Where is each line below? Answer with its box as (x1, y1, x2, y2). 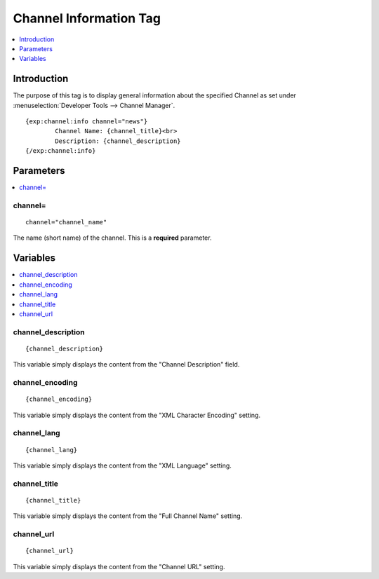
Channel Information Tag (13, 11, 161, 26)
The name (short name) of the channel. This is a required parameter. (13, 233, 212, 242)
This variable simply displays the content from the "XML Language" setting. (13, 461, 232, 470)
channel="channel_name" (25, 218, 107, 226)
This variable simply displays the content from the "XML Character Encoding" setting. (13, 411, 261, 419)
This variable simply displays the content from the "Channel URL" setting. (13, 562, 225, 571)
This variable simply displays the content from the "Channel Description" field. (13, 360, 240, 369)
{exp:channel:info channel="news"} (25, 118, 148, 125)
